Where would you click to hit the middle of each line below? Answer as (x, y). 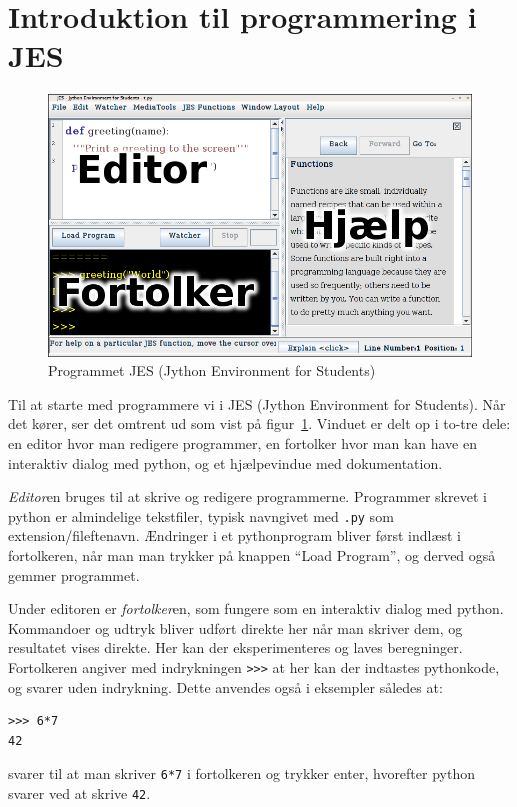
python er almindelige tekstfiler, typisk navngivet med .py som (201, 515)
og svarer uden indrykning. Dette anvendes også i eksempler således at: (225, 686)
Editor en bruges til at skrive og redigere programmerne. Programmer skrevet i (247, 496)
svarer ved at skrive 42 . (79, 793)
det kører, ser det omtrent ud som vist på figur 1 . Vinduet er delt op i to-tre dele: (259, 423)
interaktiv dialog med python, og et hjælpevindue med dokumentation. (225, 462)
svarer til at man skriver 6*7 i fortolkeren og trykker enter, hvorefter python (241, 773)
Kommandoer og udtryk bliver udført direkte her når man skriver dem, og (235, 627)
